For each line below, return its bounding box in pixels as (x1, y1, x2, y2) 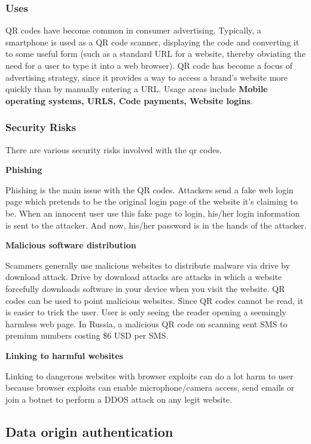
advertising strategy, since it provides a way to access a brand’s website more (5, 71, 288, 83)
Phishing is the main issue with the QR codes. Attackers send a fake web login (5, 183, 294, 196)
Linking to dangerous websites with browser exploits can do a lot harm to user (5, 369, 294, 382)
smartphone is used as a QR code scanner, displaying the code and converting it (5, 35, 300, 48)
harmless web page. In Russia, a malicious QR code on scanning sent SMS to (5, 317, 288, 330)
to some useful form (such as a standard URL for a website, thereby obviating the (5, 47, 306, 60)
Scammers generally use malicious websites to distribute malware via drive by (5, 259, 290, 271)
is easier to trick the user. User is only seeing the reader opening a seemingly (5, 306, 286, 318)
